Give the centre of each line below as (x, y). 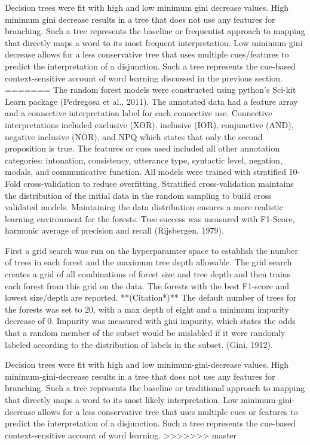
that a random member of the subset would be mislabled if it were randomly (145, 333)
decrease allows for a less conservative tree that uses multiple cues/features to (147, 54)
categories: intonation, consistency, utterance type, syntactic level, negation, (144, 160)
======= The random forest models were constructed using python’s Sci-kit (151, 90)
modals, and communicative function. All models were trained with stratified (145, 172)
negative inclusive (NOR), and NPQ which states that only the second (134, 136)
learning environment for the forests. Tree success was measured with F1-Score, (150, 218)
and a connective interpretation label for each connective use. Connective (139, 113)
